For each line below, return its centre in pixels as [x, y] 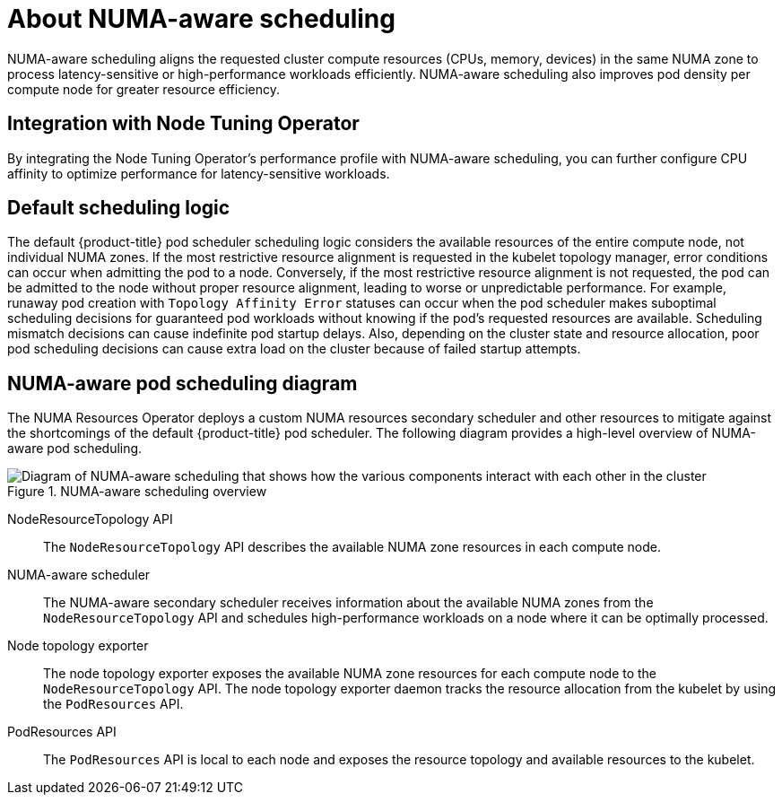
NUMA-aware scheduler [79, 575]
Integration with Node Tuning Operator [183, 124]
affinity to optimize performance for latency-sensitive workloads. [199, 173]
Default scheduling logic [119, 208]
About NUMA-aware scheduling [201, 19]
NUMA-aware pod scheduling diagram [182, 383]
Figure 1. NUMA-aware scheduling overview [137, 492]
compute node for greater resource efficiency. [143, 89]
